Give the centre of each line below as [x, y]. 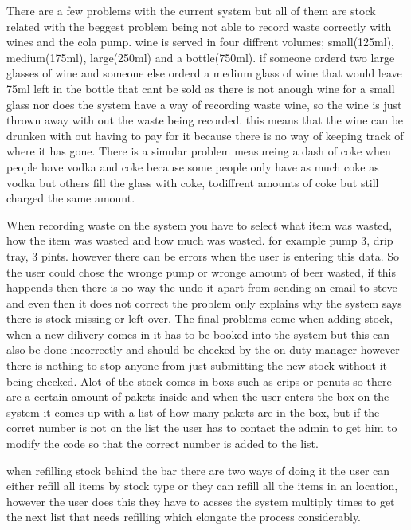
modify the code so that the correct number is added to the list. [162, 444]
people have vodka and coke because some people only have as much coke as [193, 166]
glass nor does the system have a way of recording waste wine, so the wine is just [204, 104]
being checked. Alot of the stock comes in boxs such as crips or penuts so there [199, 381]
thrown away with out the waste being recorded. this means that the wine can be [205, 120]
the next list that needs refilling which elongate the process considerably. [184, 517]
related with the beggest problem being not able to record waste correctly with [199, 26]
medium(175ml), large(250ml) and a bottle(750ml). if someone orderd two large [201, 57]
